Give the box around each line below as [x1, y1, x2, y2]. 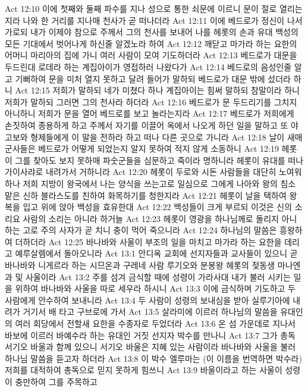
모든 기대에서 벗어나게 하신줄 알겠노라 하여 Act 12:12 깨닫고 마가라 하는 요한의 [5, 37, 297, 49]
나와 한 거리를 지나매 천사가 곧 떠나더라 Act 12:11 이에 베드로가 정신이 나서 [23, 14, 303, 26]
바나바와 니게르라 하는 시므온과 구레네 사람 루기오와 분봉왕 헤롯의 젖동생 [5, 259, 275, 271]
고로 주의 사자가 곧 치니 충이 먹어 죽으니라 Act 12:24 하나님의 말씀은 [23, 224, 277, 236]
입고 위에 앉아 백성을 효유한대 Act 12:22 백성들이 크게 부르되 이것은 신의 [23, 201, 293, 213]
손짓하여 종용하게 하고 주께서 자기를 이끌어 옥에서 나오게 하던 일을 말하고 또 [5, 118, 288, 131]
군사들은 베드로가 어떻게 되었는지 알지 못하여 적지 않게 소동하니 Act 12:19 [5, 142, 279, 155]
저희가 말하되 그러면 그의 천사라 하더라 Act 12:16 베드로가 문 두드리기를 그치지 [5, 95, 297, 108]
